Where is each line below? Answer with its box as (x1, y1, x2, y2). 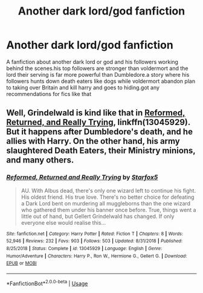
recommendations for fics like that (6, 90, 92, 97)
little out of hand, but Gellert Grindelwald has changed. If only (21, 213, 175, 220)
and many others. (6, 155, 74, 166)
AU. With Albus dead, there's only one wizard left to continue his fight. (21, 187, 196, 194)
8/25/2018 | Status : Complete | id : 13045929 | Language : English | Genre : (6, 245, 163, 251)
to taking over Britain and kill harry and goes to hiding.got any (6, 83, 160, 91)
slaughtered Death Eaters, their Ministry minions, (6, 146, 196, 156)
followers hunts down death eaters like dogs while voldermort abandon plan (6, 77, 195, 85)
